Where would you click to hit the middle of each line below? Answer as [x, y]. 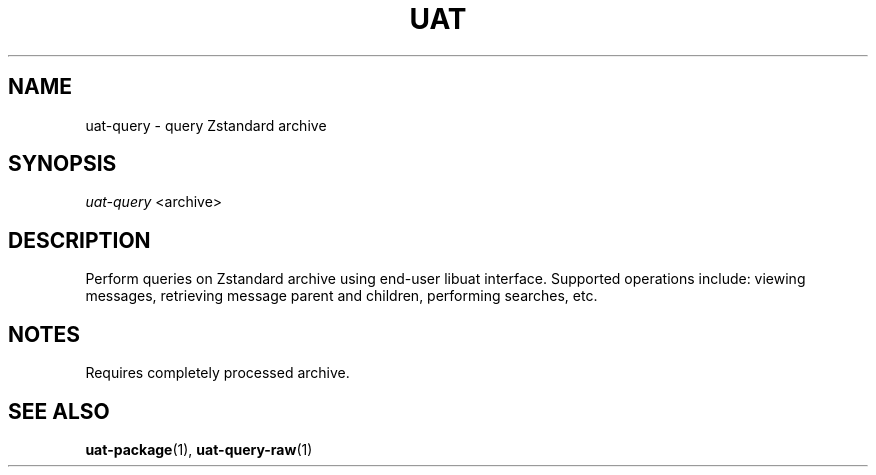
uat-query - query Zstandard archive [206, 125]
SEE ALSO [59, 411]
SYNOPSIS [62, 164]
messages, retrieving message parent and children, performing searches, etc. [341, 296]
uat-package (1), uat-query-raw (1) [199, 449]
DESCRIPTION [79, 240]
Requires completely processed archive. [217, 373]
